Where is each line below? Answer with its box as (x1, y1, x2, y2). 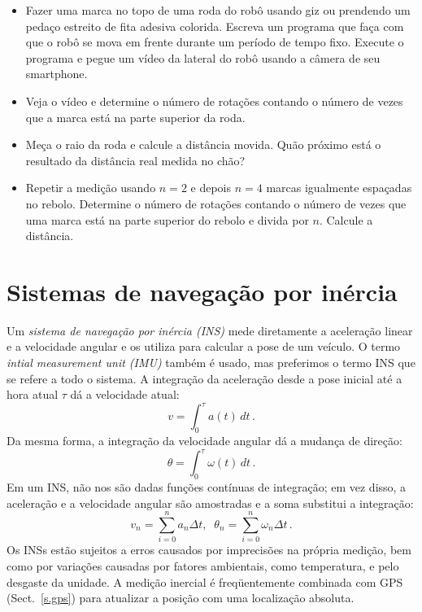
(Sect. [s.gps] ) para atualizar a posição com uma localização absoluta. (7, 589, 355, 606)
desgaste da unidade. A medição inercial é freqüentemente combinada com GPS (7, 573, 403, 590)
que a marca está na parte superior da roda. (25, 108, 246, 125)
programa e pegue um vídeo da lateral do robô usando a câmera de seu (25, 49, 381, 66)
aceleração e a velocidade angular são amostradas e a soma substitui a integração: (7, 494, 414, 511)
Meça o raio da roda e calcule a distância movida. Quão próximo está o (25, 136, 381, 153)
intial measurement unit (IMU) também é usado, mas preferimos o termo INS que (7, 354, 415, 371)
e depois (190, 179, 232, 196)
